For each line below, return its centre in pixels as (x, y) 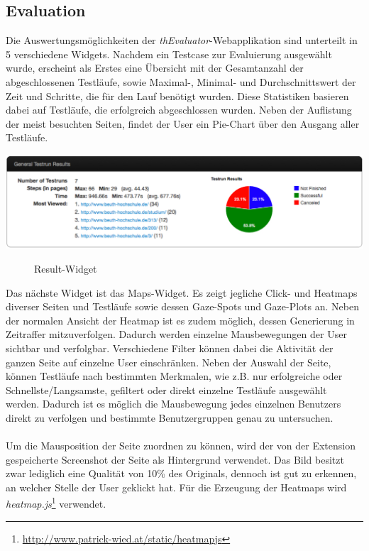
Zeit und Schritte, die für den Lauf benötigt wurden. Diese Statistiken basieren (177, 96)
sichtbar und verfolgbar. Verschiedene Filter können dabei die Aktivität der (170, 348)
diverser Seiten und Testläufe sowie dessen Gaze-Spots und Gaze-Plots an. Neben (182, 306)
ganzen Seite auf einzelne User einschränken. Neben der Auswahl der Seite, (169, 362)
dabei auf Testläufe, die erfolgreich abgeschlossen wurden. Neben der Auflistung (179, 110)
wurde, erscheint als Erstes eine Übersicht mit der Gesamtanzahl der (155, 68)
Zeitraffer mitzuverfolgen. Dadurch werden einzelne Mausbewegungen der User (176, 334)
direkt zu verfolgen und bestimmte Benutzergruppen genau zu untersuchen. (170, 417)
